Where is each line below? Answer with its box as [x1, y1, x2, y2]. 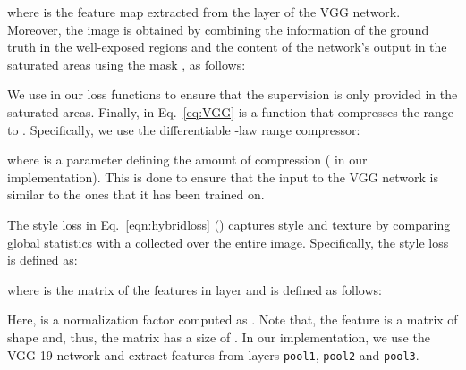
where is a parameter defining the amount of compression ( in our [7, 150, 368, 169]
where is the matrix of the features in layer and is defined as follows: [7, 280, 382, 299]
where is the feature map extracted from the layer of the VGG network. [7, 3, 401, 21]
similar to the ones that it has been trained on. [7, 185, 265, 204]
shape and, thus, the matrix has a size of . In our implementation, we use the [7, 327, 430, 346]
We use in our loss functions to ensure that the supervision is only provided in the [7, 85, 458, 104]
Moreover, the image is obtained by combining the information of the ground [7, 20, 429, 38]
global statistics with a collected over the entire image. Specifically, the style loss [7, 232, 449, 251]
